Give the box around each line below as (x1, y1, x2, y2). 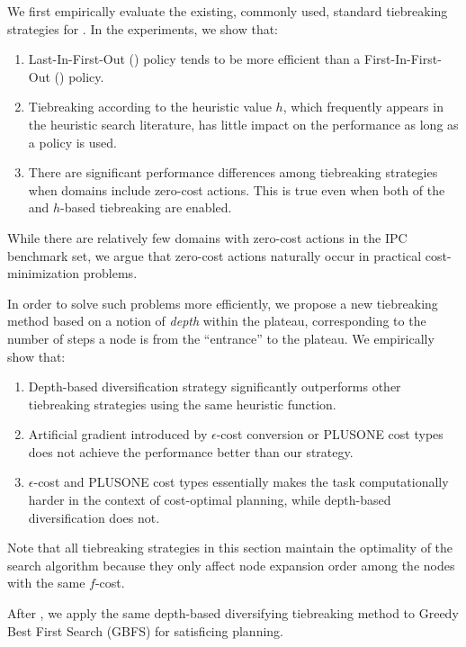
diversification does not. (28, 508, 160, 526)
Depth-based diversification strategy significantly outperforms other (28, 377, 401, 396)
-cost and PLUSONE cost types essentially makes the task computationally (33, 472, 449, 491)
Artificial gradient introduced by (28, 425, 208, 444)
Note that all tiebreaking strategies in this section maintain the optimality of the (7, 538, 453, 557)
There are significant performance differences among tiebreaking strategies (28, 163, 438, 182)
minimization (7, 264, 80, 283)
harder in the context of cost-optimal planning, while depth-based (28, 490, 391, 509)
